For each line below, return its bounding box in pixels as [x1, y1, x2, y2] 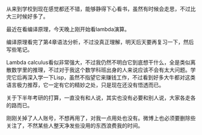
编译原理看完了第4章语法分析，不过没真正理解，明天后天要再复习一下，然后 [6, 39, 194, 45]
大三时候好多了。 [6, 13, 49, 20]
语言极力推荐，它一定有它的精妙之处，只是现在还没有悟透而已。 [6, 81, 164, 89]
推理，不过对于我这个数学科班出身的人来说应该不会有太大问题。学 [32, 66, 196, 74]
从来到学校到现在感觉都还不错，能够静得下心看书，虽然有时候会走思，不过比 [6, 5, 196, 12]
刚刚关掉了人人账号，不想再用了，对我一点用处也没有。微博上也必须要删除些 [6, 115, 196, 122]
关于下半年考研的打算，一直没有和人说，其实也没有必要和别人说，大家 [6, 94, 180, 101]
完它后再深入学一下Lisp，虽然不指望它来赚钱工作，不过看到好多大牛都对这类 [6, 74, 196, 81]
